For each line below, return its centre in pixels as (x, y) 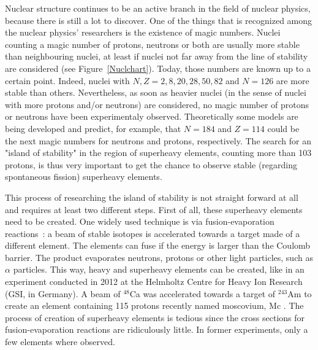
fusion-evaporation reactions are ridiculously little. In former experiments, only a (157, 329)
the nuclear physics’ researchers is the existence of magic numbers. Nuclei (143, 32)
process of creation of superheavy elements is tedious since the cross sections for (155, 317)
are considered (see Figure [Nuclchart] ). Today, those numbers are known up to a (158, 68)
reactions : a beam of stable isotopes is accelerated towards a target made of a (153, 233)
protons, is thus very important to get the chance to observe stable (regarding (151, 164)
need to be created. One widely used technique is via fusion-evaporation (140, 221)
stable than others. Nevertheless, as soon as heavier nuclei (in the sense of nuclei (156, 92)
